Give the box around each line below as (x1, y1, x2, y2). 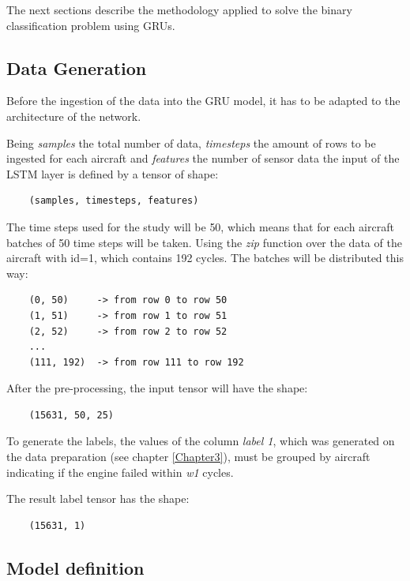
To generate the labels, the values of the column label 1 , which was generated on (6, 433, 395, 449)
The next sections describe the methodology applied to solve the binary (6, 2, 352, 17)
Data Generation (6, 55, 147, 80)
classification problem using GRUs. (6, 17, 175, 33)
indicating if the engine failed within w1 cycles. (6, 463, 234, 480)
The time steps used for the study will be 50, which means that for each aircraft (6, 218, 394, 234)
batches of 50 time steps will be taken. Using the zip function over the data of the (6, 234, 402, 250)
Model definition (6, 555, 145, 579)
